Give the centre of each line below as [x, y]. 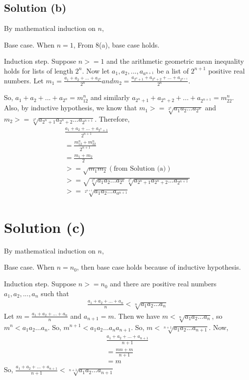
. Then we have [137, 316]
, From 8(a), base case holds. [116, 44]
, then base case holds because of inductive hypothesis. [159, 267]
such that [55, 293]
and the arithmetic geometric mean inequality [175, 61]
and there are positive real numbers [163, 284]
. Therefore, [112, 118]
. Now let [96, 70]
